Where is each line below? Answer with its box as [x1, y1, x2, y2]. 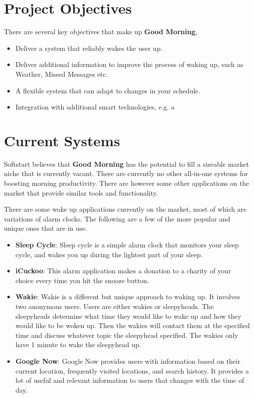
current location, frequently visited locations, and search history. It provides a [15, 365, 249, 376]
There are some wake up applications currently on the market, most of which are [4, 204, 247, 214]
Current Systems [4, 130, 120, 150]
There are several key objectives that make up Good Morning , [4, 26, 198, 37]
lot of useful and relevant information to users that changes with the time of [15, 375, 244, 385]
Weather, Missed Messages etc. [15, 68, 108, 79]
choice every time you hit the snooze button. [15, 275, 149, 285]
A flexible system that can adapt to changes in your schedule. [15, 85, 200, 95]
